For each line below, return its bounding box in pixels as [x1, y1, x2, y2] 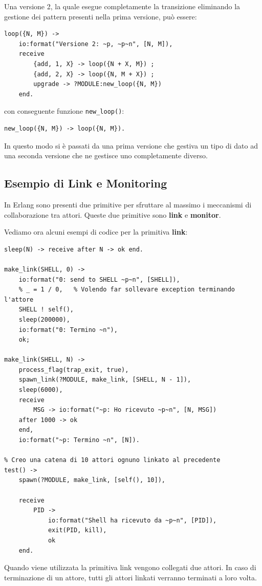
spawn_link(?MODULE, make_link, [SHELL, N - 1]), [18, 376, 191, 384]
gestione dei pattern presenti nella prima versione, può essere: [4, 11, 197, 22]
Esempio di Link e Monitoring [4, 175, 167, 191]
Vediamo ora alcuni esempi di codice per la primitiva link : [4, 226, 188, 237]
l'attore [4, 296, 34, 303]
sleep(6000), [18, 386, 63, 394]
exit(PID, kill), [48, 527, 107, 534]
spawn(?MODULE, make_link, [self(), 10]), [18, 476, 165, 484]
